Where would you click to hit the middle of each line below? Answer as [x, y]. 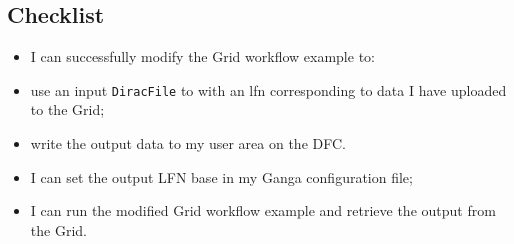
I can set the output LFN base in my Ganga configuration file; [221, 176]
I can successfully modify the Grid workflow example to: [202, 56]
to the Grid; [67, 109]
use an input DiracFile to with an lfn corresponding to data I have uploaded [268, 89]
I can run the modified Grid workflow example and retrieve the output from [263, 210]
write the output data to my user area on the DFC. [188, 143]
